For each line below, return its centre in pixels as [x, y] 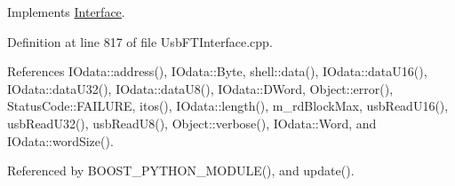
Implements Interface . [66, 12]
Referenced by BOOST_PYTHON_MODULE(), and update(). [181, 170]
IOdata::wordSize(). [60, 140]
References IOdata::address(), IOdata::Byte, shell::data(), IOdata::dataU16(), [217, 71]
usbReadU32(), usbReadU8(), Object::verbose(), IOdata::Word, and [192, 123]
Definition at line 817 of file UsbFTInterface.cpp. [140, 41]
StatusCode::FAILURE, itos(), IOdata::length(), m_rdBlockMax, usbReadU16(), [228, 106]
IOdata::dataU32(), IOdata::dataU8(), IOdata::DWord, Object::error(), [200, 88]
